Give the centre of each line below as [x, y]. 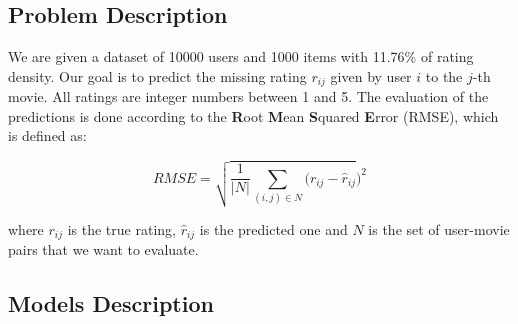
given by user [371, 75]
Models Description [111, 302]
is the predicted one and [273, 228]
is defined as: [47, 135]
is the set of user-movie [439, 228]
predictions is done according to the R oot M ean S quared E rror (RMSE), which [253, 115]
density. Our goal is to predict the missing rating [157, 75]
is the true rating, [121, 228]
